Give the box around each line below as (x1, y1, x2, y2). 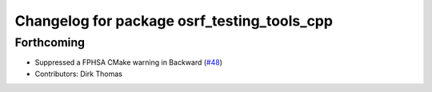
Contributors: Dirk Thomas (34, 69, 123, 78)
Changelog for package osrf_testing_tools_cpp (14, 12, 334, 30)
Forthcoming (14, 35, 86, 50)
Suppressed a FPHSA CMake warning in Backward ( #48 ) (34, 58, 223, 67)
